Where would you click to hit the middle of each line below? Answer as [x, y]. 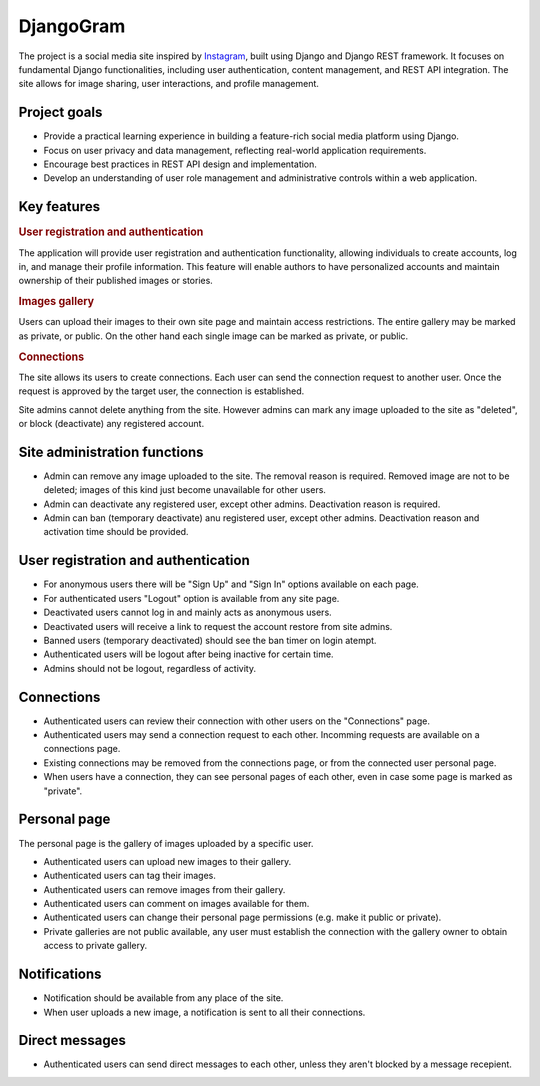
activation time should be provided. [116, 532]
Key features [59, 206]
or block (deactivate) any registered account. [111, 424]
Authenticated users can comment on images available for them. [176, 904]
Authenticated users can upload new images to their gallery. [167, 861]
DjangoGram [72, 26]
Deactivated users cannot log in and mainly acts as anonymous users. [187, 612]
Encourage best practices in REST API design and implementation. [180, 164]
